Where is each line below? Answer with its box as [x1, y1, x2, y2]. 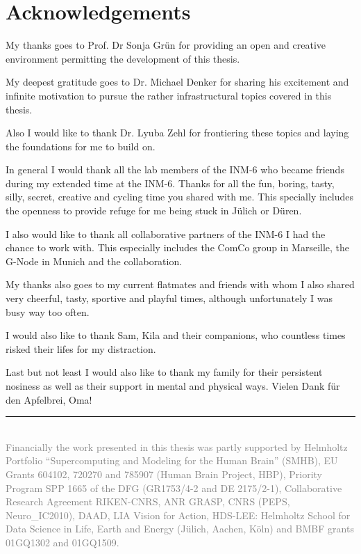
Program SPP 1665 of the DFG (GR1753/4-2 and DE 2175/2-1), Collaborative [6, 480, 342, 495]
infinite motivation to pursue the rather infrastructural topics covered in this [6, 88, 332, 102]
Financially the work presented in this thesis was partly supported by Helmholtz [6, 439, 348, 454]
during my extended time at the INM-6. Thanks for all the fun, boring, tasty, [6, 175, 335, 190]
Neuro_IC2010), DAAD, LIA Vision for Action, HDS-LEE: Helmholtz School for [6, 507, 351, 522]
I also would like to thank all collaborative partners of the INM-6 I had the [6, 226, 326, 241]
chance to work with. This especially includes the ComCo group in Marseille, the [6, 240, 350, 255]
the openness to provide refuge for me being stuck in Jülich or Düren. [6, 203, 302, 218]
